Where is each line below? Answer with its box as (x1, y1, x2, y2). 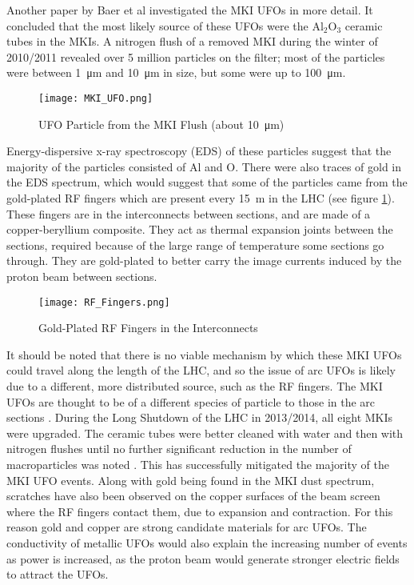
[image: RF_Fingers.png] (38, 296, 170, 308)
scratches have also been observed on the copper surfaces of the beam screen (6, 487, 380, 504)
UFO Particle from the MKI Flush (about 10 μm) (38, 115, 285, 132)
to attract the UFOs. (6, 566, 109, 583)
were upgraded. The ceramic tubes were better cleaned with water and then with (6, 424, 404, 441)
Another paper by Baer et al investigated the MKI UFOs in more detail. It (6, 2, 373, 18)
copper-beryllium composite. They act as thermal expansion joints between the (6, 221, 393, 238)
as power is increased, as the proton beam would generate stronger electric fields (6, 550, 400, 567)
